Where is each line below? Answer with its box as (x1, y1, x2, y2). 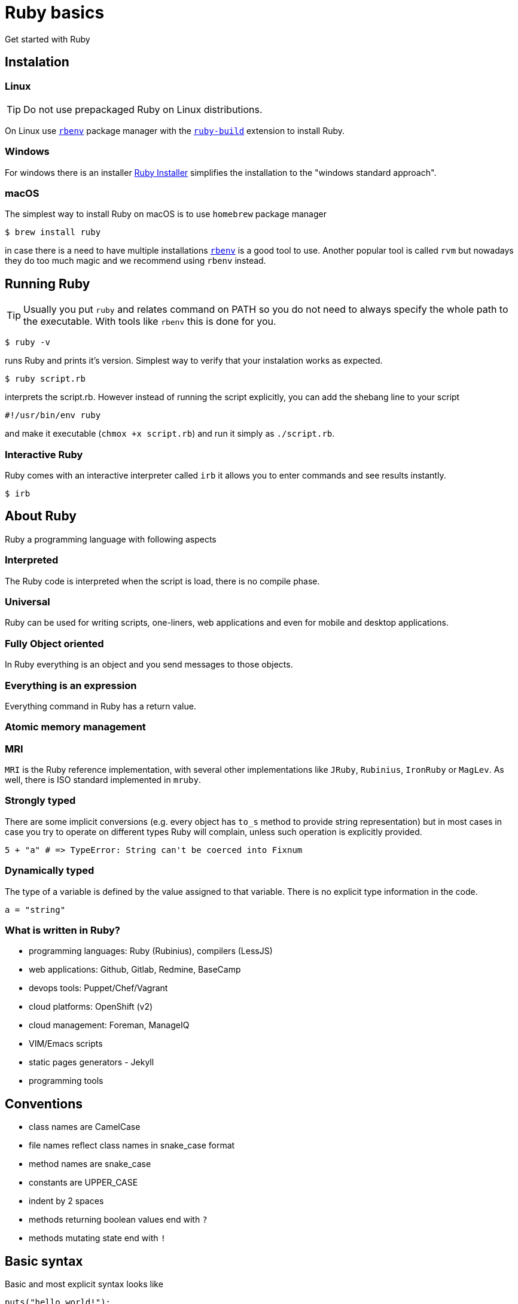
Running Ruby (5, 276, 90, 291)
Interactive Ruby (5, 448, 83, 461)
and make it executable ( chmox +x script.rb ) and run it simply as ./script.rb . (5, 428, 335, 439)
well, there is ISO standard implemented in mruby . (5, 775, 201, 785)
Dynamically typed (5, 864, 95, 877)
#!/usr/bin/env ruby (5, 410, 101, 421)
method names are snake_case (29, 1159, 151, 1169)
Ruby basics (5, 2, 105, 23)
